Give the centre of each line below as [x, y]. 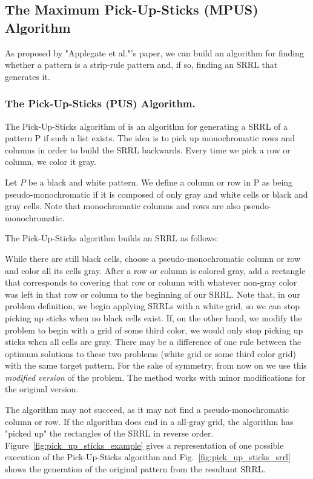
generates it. [28, 76]
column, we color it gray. [51, 162]
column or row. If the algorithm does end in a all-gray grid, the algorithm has [149, 421]
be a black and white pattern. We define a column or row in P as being [160, 182]
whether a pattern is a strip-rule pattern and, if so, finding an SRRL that [141, 65]
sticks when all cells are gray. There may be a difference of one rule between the [153, 342]
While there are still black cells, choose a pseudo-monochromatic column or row [153, 258]
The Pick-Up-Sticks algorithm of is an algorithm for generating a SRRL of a [146, 126]
